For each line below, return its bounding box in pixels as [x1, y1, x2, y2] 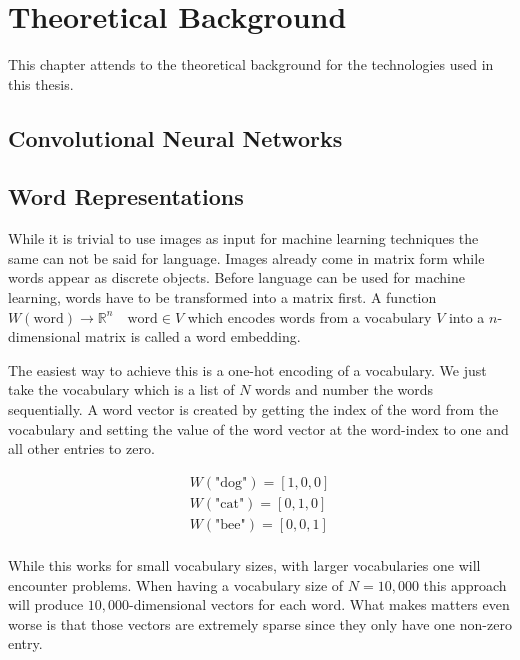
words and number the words [255, 379, 434, 400]
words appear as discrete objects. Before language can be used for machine [8, 267, 465, 288]
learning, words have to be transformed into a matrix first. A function [8, 287, 437, 308]
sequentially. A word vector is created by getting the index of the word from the [8, 399, 499, 420]
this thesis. [8, 73, 74, 94]
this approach [423, 574, 507, 595]
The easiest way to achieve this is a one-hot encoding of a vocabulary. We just [8, 359, 487, 380]
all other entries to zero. [8, 438, 155, 459]
